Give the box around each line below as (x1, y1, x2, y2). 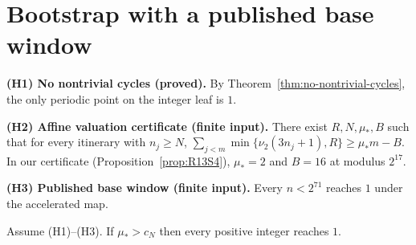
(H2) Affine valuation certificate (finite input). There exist (6, 117, 328, 134)
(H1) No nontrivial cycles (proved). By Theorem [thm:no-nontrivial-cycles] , (6, 75, 406, 92)
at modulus (329, 152, 385, 169)
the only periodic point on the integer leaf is (6, 90, 224, 107)
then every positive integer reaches (159, 222, 329, 239)
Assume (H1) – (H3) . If (6, 222, 114, 239)
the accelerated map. (6, 195, 108, 212)
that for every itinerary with (6, 133, 146, 150)
